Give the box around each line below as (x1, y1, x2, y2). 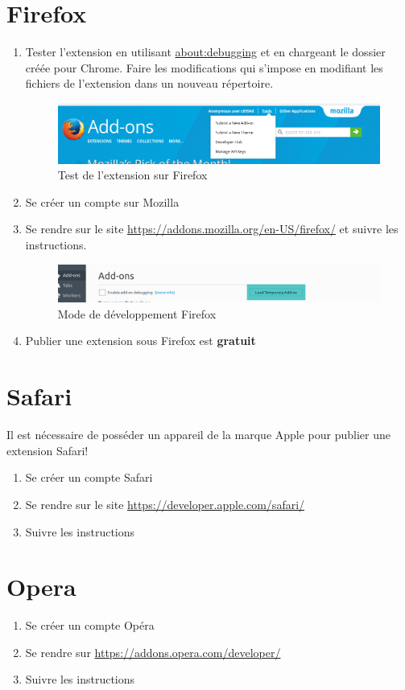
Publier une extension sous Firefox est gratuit (25, 332, 256, 349)
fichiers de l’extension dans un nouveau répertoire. (25, 75, 274, 92)
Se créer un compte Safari (25, 469, 153, 486)
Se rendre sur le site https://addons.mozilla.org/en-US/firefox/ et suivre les (25, 220, 399, 237)
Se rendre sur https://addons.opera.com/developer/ (25, 643, 281, 660)
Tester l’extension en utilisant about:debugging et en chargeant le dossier (25, 43, 386, 60)
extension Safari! (6, 442, 89, 458)
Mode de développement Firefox (57, 305, 217, 322)
